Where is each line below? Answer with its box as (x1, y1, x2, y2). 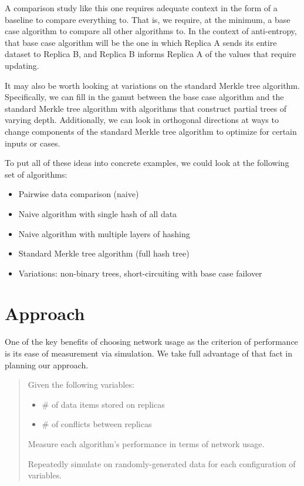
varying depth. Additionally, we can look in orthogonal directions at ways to (5, 114, 279, 126)
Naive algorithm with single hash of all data (18, 207, 177, 219)
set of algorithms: (5, 168, 67, 180)
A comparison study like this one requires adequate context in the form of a (5, 2, 278, 14)
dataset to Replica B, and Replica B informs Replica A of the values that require (5, 48, 296, 60)
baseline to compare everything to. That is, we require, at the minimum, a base (5, 13, 291, 25)
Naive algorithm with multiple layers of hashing (18, 227, 190, 239)
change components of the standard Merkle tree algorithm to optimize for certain (5, 125, 297, 137)
